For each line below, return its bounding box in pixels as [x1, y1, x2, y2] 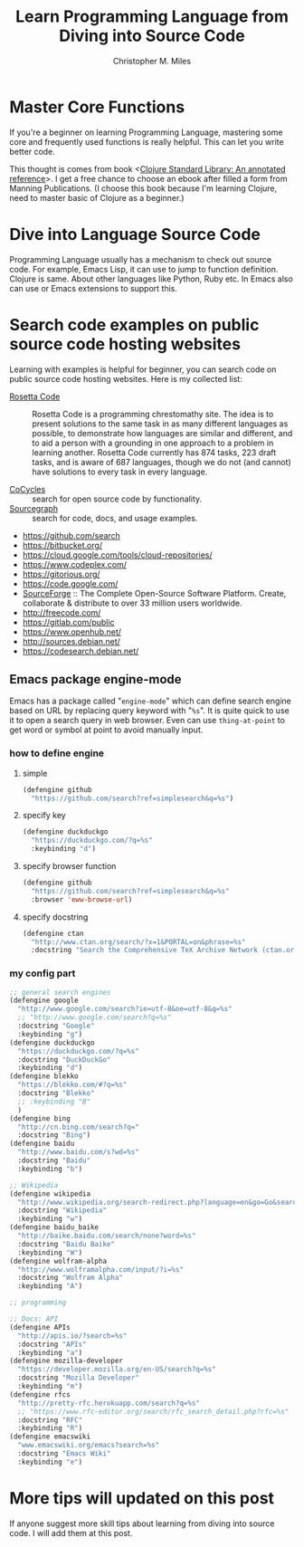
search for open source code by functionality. [32, 493, 203, 504]
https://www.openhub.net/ [22, 626, 122, 637]
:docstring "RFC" [17, 1415, 83, 1425]
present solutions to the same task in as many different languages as [32, 418, 289, 429]
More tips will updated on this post [9, 1488, 274, 1509]
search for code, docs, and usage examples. [32, 512, 198, 523]
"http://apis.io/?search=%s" [17, 1331, 128, 1341]
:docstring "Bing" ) [17, 1131, 91, 1140]
